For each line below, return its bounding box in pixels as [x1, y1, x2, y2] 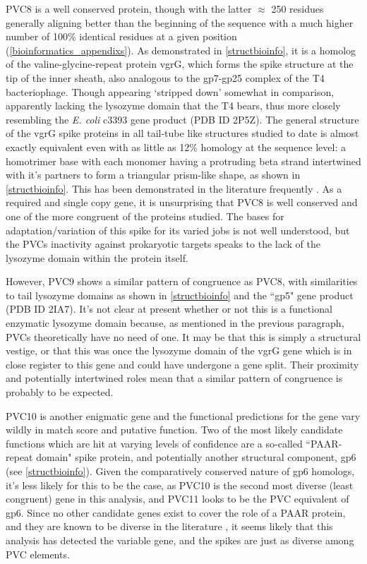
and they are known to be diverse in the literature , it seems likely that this [6, 519, 333, 534]
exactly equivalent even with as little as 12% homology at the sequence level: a [6, 139, 346, 154]
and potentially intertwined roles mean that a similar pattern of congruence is [6, 371, 343, 385]
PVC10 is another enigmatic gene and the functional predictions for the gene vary [6, 408, 361, 423]
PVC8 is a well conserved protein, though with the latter [6, 1, 252, 16]
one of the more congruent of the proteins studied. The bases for [6, 208, 284, 223]
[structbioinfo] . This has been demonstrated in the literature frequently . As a [6, 181, 342, 196]
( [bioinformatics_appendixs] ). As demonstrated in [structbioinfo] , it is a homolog [6, 42, 356, 57]
